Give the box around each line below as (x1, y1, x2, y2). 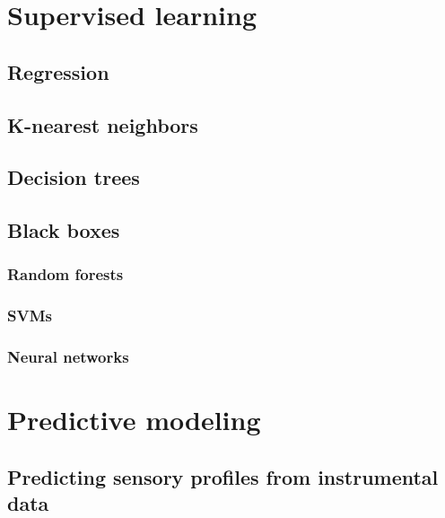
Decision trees (7, 163, 140, 191)
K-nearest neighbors (7, 110, 198, 138)
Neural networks (7, 346, 129, 368)
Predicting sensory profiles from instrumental (7, 462, 439, 490)
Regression (7, 57, 109, 85)
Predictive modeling (7, 401, 261, 438)
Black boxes (7, 216, 120, 244)
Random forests (7, 263, 124, 285)
